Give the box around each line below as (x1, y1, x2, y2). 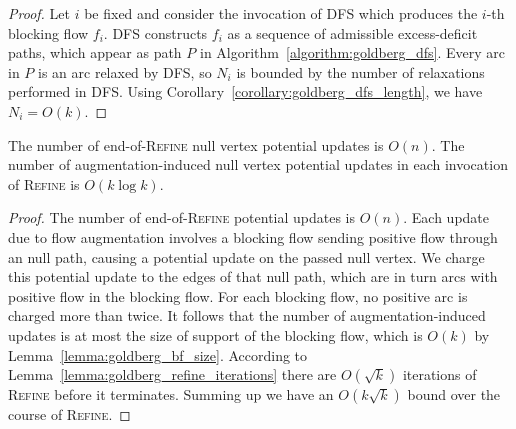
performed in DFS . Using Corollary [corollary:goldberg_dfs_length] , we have (8, 81, 483, 102)
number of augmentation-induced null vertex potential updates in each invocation (8, 154, 508, 175)
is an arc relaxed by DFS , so (38, 61, 212, 82)
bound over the (407, 384, 501, 405)
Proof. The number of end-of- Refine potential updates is (8, 207, 356, 228)
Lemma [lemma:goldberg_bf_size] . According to (8, 344, 308, 365)
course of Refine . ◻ (8, 404, 131, 425)
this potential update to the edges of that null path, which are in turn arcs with (8, 266, 498, 287)
